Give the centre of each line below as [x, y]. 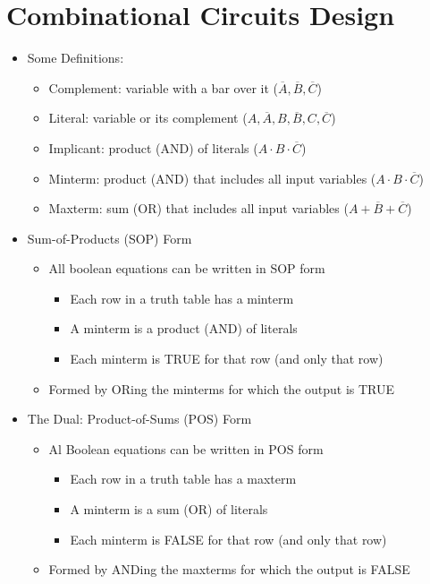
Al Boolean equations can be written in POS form [186, 448]
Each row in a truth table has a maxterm [183, 479]
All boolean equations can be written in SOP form [187, 268]
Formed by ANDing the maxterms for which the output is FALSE [229, 569]
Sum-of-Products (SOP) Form [110, 238]
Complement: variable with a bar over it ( [163, 87]
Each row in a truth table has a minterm [182, 298]
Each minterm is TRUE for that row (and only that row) [227, 359]
